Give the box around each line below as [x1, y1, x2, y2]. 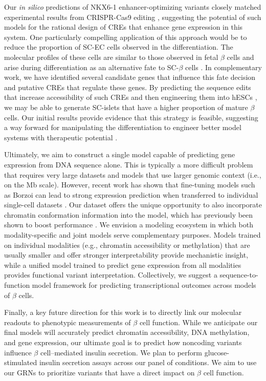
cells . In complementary [185, 61, 262, 72]
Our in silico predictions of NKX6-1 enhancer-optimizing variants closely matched [4, 2, 261, 12]
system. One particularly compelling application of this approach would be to [4, 31, 247, 42]
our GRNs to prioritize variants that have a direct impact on [4, 367, 195, 377]
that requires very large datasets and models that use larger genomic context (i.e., [4, 169, 261, 180]
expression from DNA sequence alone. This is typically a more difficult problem [4, 159, 253, 170]
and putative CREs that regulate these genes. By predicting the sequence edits [4, 81, 251, 92]
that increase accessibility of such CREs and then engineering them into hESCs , [4, 92, 257, 102]
